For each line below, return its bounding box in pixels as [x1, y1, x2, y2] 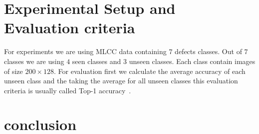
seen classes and [72, 56, 121, 66]
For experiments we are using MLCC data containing [4, 46, 167, 57]
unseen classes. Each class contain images [129, 56, 256, 66]
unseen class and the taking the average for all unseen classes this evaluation [4, 75, 238, 86]
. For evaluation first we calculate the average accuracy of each [54, 66, 246, 76]
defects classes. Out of [175, 46, 242, 57]
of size [4, 66, 23, 76]
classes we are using [4, 56, 64, 66]
